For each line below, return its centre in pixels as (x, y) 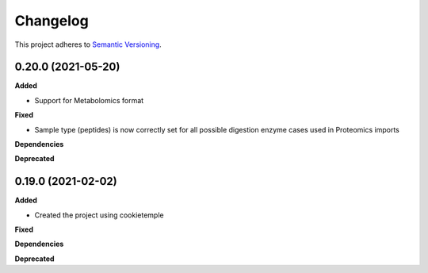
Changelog (52, 21)
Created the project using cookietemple (99, 215)
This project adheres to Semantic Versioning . (88, 44)
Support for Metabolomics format (89, 100)
